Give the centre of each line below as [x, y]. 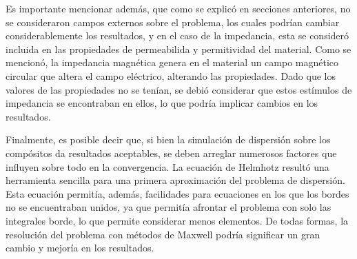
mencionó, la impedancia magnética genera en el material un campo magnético [172, 62]
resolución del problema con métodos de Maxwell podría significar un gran [163, 234]
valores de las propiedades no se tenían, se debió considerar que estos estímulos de [179, 89]
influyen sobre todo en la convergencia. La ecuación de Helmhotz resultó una [167, 166]
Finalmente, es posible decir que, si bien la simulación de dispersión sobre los [168, 139]
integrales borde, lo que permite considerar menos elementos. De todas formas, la [177, 220]
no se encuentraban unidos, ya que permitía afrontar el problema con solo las [169, 207]
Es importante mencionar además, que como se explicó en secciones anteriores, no [178, 8]
